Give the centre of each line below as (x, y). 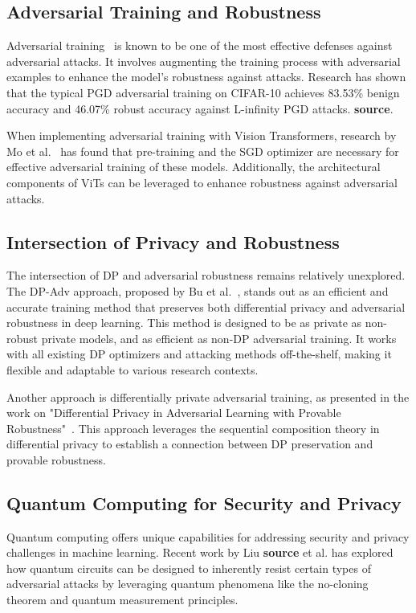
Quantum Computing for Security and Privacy (204, 503)
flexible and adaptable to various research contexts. (133, 369)
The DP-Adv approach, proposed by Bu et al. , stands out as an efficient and (198, 290)
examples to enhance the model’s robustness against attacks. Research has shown (206, 77)
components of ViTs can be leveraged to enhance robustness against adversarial (202, 182)
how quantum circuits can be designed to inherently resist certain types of (189, 568)
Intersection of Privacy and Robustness (173, 241)
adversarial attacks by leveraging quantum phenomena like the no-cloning (188, 584)
